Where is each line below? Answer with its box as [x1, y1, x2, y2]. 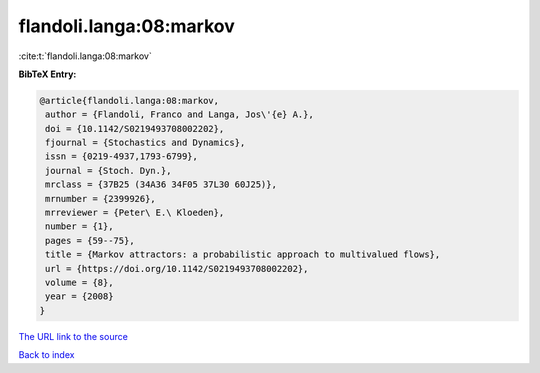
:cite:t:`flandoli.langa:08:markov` [18, 50, 152, 62]
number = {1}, [45, 221, 114, 232]
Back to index [18, 349, 75, 361]
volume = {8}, [45, 277, 114, 288]
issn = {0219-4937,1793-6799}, [45, 151, 199, 162]
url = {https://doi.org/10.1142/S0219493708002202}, [45, 263, 309, 274]
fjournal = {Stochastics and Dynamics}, [45, 137, 246, 149]
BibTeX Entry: [18, 68, 77, 80]
